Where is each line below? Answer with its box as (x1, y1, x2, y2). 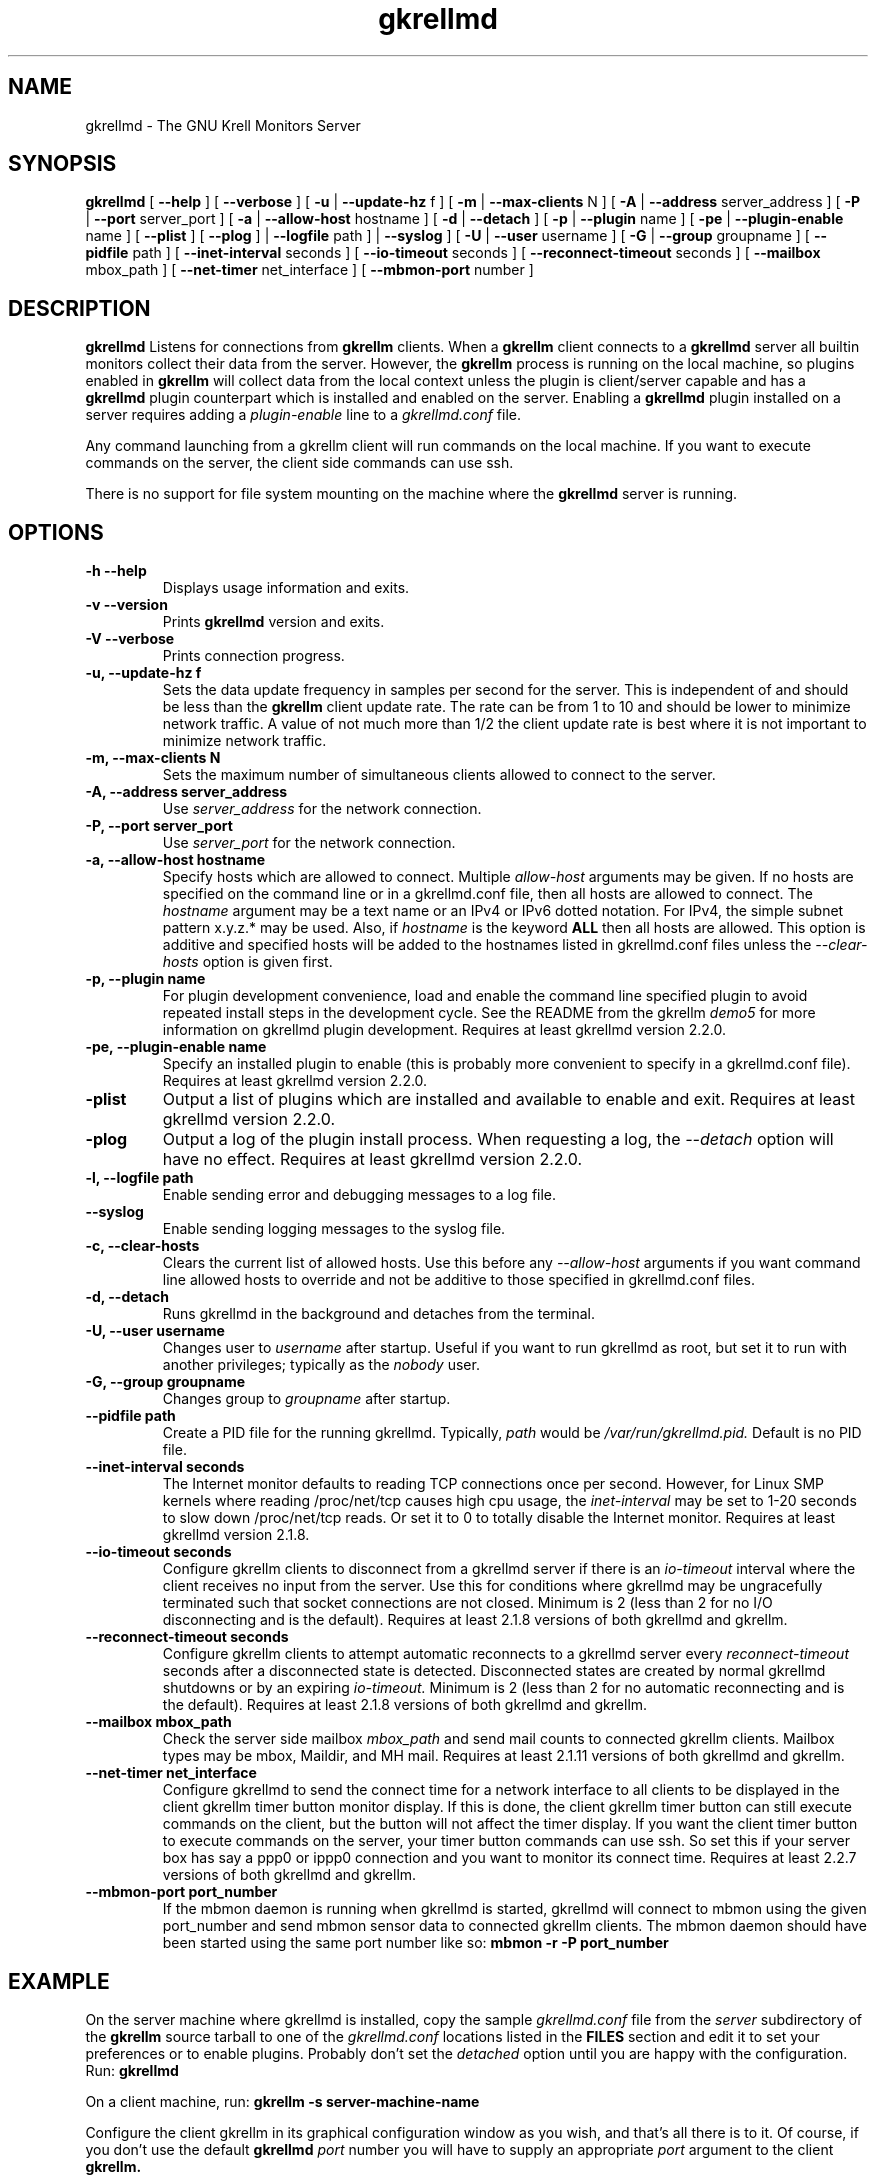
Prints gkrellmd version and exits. (162, 613, 385, 631)
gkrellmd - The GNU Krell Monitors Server (85, 116, 361, 134)
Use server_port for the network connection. (162, 834, 456, 852)
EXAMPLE (8, 1968, 110, 1994)
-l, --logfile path (85, 1169, 194, 1187)
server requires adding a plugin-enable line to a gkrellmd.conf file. (85, 406, 522, 424)
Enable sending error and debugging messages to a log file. (162, 1186, 557, 1204)
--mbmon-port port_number (85, 1883, 278, 1901)
